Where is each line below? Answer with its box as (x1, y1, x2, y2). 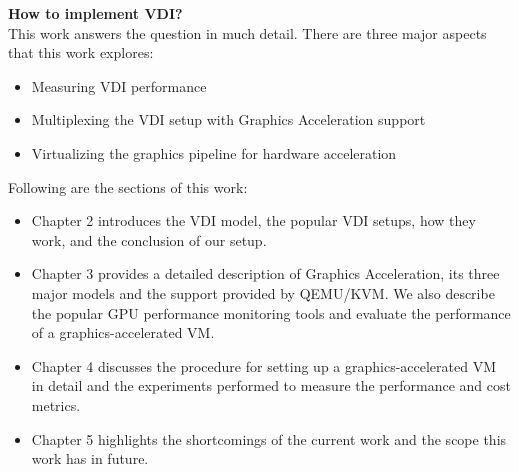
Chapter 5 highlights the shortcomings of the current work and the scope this (31, 428, 507, 449)
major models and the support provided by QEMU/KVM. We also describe (31, 282, 495, 303)
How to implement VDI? (8, 3, 183, 23)
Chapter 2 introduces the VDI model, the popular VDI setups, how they (31, 210, 476, 231)
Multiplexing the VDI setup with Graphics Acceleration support (31, 109, 426, 130)
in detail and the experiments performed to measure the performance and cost (31, 375, 511, 396)
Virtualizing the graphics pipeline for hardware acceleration (31, 142, 397, 163)
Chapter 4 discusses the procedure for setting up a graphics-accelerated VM (31, 355, 497, 376)
